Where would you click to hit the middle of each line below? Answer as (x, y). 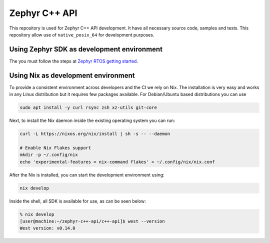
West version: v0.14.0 (47, 228)
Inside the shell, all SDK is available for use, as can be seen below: (77, 201)
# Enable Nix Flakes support (55, 148)
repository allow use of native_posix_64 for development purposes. (82, 34)
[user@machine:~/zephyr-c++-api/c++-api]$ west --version (92, 221)
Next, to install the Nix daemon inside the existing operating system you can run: (92, 120)
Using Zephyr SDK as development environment (86, 49)
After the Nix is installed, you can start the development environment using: (87, 174)
